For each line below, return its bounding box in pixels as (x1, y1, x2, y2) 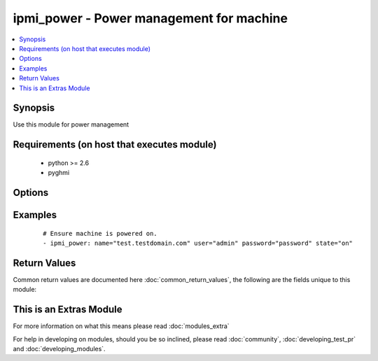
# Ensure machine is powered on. (43, 229, 157, 237)
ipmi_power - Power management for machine (13, 10, 288, 26)
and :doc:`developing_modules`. (13, 345, 106, 353)
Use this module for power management (13, 120, 129, 129)
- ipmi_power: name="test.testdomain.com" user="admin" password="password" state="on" (43, 239, 353, 248)
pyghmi (48, 169, 70, 177)
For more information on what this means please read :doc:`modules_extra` (13, 322, 230, 330)
